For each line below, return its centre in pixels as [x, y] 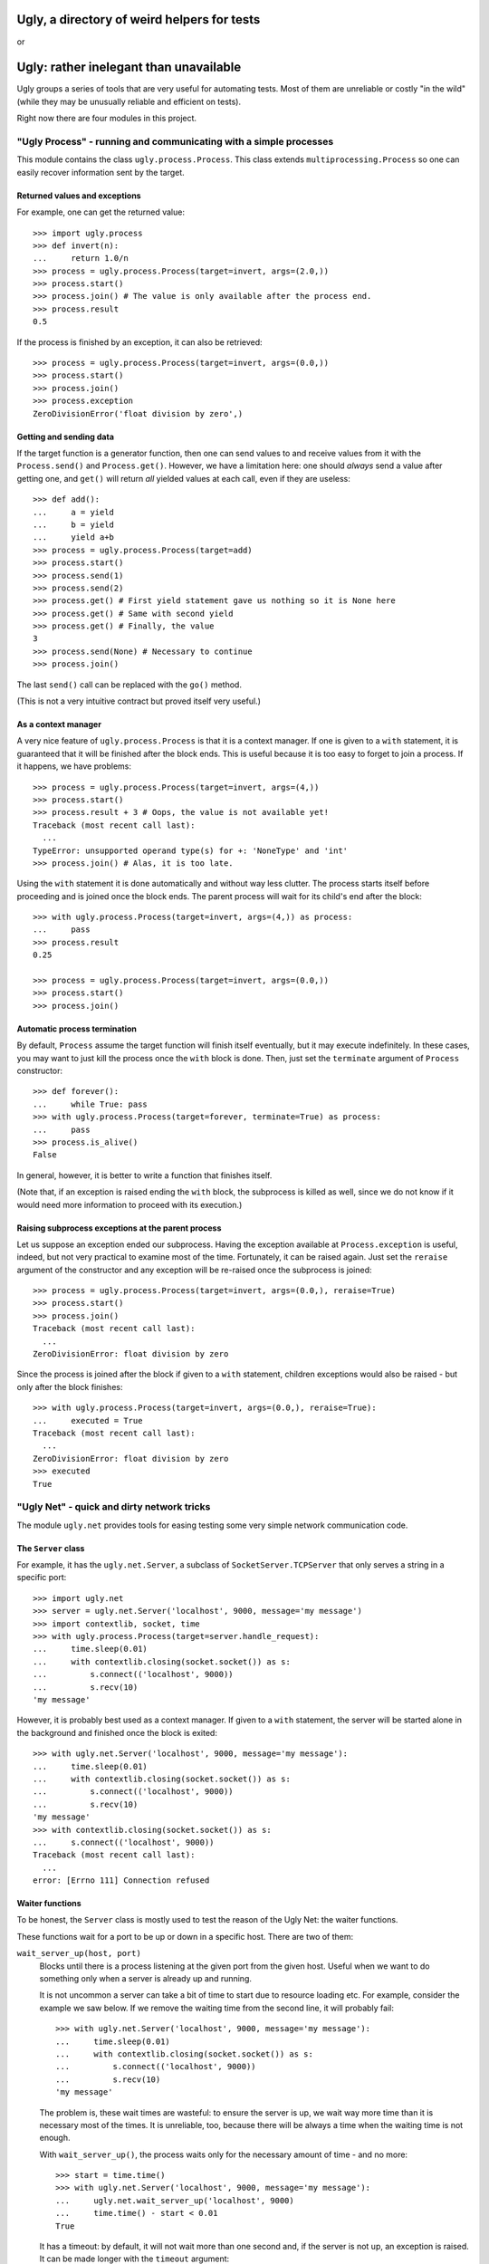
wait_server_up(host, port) [79, 1953]
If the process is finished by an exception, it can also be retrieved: [139, 342]
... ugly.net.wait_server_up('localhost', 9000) [175, 2200]
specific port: [42, 1578]
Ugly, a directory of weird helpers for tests [139, 19]
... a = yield [74, 512]
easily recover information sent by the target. [101, 172]
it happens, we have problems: [74, 766]
